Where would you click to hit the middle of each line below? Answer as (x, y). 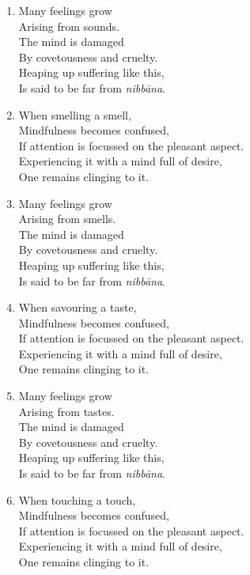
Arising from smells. (67, 219)
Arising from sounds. (69, 26)
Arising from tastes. (66, 411)
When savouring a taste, (78, 307)
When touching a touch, (77, 499)
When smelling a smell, (75, 114)
